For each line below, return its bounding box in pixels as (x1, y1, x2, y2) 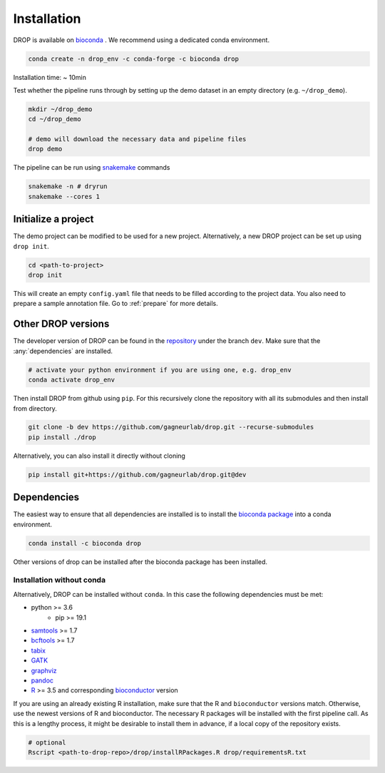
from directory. (13, 404, 57, 413)
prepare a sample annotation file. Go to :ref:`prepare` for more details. (13, 300, 218, 308)
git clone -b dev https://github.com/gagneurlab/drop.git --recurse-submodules (28, 423, 314, 431)
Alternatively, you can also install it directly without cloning (13, 451, 185, 460)
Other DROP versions (13, 318, 110, 330)
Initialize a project (13, 213, 94, 225)
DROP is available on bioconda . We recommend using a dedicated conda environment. (13, 36, 270, 44)
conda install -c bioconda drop (28, 539, 142, 547)
